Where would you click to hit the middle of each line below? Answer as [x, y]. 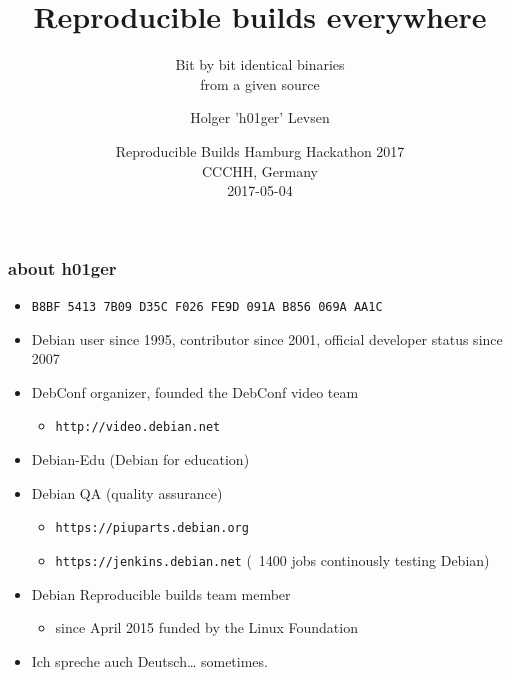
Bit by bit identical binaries [260, 64]
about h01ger [62, 267]
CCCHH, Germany [260, 170]
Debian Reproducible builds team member [161, 593]
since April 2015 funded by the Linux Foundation [206, 627]
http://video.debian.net [138, 427]
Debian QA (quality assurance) [127, 492]
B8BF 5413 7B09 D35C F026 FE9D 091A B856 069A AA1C [207, 306]
